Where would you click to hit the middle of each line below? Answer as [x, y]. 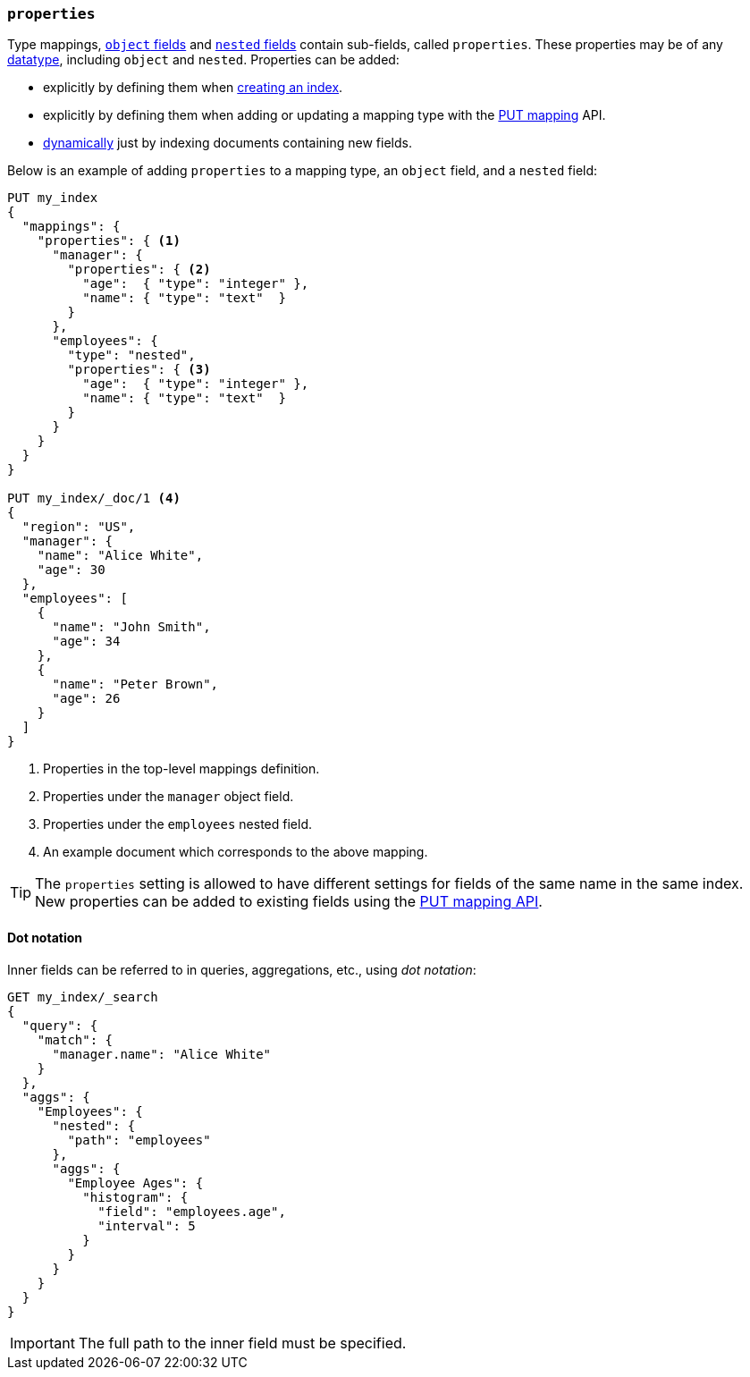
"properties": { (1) [109, 241]
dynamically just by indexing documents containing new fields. [228, 143]
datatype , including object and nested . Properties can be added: [203, 60]
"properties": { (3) [139, 370]
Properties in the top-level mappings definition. [181, 769]
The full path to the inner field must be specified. [242, 1343]
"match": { [75, 1039]
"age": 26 [86, 699]
